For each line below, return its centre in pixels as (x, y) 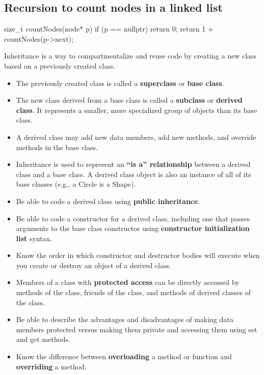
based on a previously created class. (60, 65)
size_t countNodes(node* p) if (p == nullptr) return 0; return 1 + (109, 29)
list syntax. (34, 238)
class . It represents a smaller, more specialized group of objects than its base (137, 110)
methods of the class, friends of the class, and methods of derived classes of (133, 292)
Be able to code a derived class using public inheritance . (108, 201)
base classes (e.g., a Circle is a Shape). (76, 184)
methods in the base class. (57, 147)
